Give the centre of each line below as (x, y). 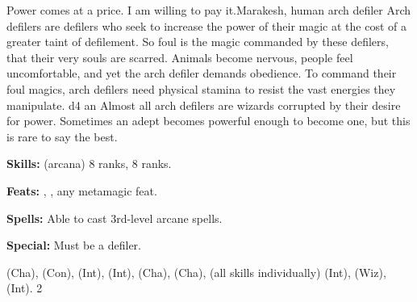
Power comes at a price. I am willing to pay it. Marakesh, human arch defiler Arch (209, 10)
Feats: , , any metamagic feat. (82, 190)
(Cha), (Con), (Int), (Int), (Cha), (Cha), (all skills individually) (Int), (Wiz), (196, 272)
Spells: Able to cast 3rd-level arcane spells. (115, 218)
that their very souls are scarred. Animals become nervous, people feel (180, 57)
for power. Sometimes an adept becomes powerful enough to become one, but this (208, 121)
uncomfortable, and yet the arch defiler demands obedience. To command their (202, 73)
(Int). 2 (25, 288)
